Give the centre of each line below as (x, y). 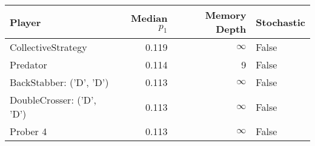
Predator (28, 65)
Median (149, 18)
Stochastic (280, 22)
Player (25, 22)
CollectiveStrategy (48, 47)
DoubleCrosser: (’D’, (53, 100)
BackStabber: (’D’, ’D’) (59, 82)
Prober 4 (28, 131)
